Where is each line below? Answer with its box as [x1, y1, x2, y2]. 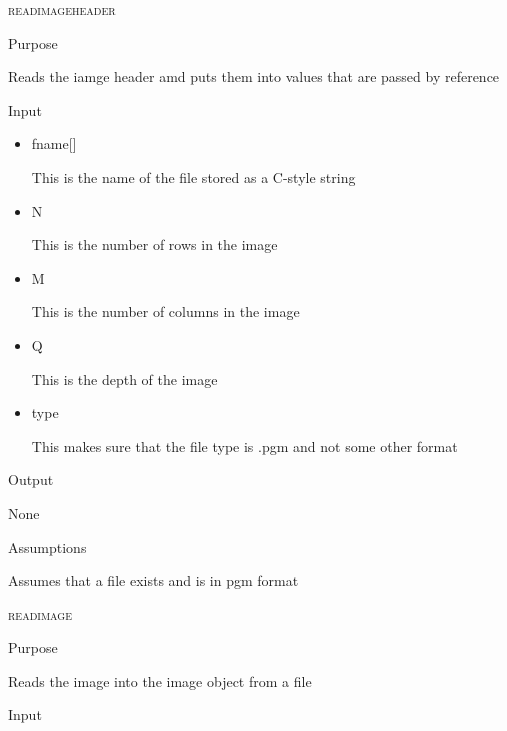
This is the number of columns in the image [31, 301, 300, 322]
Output [8, 469, 54, 490]
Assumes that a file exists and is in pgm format [8, 570, 299, 591]
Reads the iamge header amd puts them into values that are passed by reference [8, 66, 500, 87]
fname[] [31, 133, 77, 154]
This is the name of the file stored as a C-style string [31, 166, 356, 187]
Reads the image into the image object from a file [8, 670, 312, 691]
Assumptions [8, 536, 87, 557]
